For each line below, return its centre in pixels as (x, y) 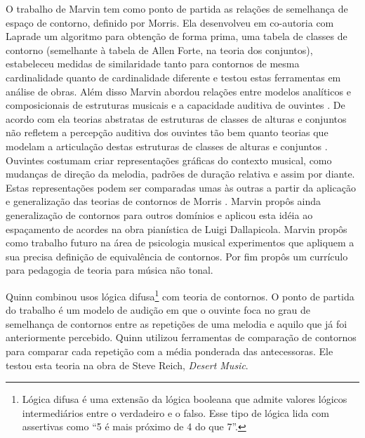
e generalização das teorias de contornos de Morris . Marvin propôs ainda (164, 201)
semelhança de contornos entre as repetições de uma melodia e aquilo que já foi (177, 323)
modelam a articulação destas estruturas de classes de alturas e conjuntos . (167, 146)
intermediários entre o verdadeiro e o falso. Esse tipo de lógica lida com (175, 412)
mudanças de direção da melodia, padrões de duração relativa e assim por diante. (180, 174)
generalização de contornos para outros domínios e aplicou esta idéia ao (159, 214)
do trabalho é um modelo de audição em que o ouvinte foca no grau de (158, 310)
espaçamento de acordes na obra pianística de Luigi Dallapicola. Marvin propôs (177, 228)
